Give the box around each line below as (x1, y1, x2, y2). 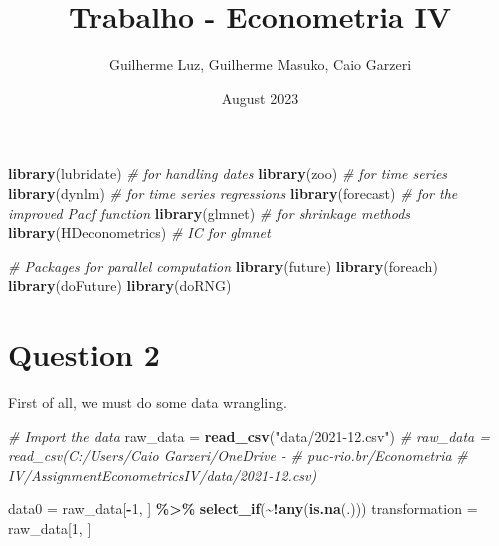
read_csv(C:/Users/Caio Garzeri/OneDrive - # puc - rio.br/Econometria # (8, 445, 468, 466)
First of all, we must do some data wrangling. (8, 392, 287, 412)
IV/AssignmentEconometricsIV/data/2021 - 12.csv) (8, 464, 317, 485)
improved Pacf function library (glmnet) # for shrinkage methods (8, 202, 411, 223)
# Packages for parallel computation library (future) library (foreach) (8, 255, 438, 276)
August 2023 (221, 87, 299, 108)
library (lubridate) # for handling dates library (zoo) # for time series (8, 163, 448, 184)
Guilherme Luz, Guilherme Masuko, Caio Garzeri (108, 54, 412, 75)
